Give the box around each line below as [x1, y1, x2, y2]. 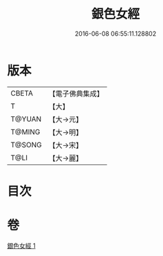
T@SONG [10, 140, 43, 149]
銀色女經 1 [7, 242, 36, 250]
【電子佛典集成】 [48, 89, 105, 98]
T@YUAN [10, 114, 42, 124]
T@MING [10, 127, 41, 136]
